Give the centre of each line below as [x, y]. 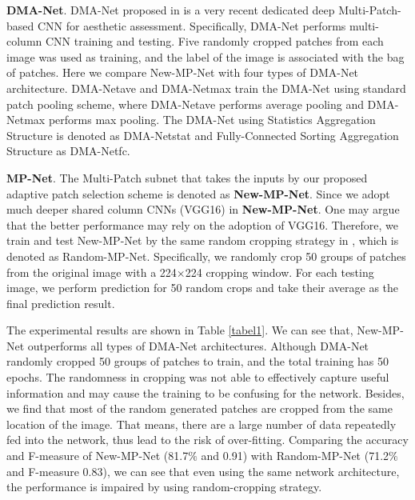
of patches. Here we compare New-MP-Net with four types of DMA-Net [183, 72]
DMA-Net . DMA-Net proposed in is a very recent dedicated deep [171, 10]
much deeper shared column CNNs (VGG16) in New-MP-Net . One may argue [203, 209]
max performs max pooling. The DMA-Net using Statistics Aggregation [200, 120]
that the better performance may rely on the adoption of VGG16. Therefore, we [203, 224]
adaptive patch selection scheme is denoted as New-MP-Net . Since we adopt [198, 193]
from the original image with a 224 [92, 272]
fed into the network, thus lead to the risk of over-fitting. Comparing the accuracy [207, 440]
